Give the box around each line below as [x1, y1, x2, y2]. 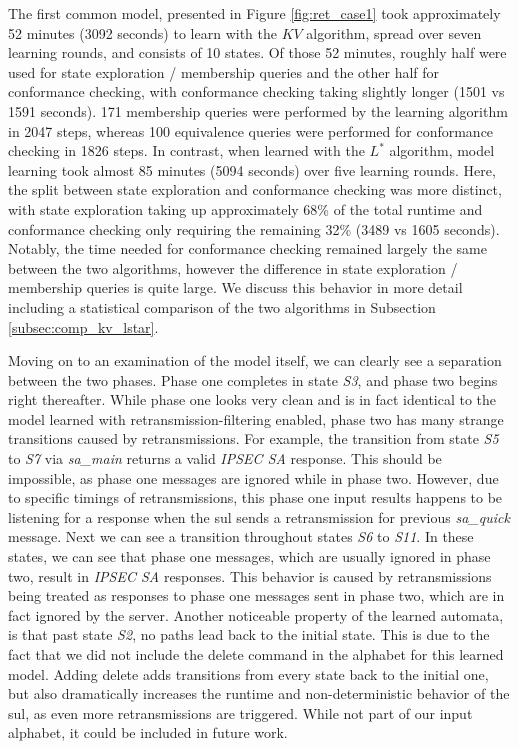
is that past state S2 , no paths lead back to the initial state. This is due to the [8, 624, 490, 645]
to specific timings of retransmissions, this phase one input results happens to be [8, 487, 503, 508]
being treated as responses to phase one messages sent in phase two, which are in [8, 585, 505, 606]
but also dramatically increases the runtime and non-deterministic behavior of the [8, 683, 510, 704]
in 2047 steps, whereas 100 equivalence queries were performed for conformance [8, 120, 494, 141]
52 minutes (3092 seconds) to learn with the [8, 22, 277, 43]
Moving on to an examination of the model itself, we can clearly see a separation [8, 350, 502, 371]
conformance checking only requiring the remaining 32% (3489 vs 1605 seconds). [8, 218, 500, 239]
